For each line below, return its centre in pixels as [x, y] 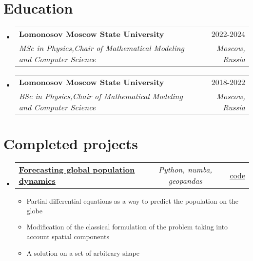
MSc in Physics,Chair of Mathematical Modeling [101, 48]
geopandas [185, 181]
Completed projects [71, 144]
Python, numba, [185, 170]
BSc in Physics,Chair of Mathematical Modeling [101, 96]
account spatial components [68, 236]
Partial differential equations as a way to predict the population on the [133, 201]
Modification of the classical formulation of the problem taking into [127, 227]
